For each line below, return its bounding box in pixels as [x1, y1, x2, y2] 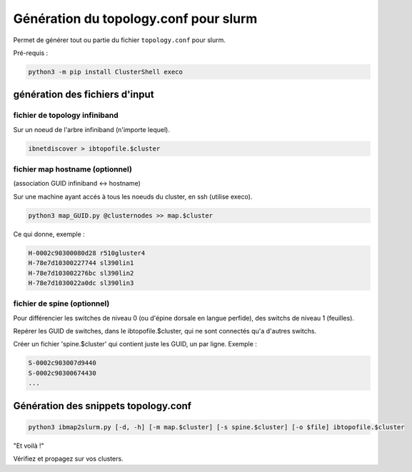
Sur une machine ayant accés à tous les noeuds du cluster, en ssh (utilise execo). [13, 192, 253, 201]
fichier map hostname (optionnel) [13, 164, 132, 174]
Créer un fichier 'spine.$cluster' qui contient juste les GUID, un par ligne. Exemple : [13, 340, 257, 348]
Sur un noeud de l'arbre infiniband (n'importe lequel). [13, 125, 171, 134]
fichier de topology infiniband [13, 111, 119, 121]
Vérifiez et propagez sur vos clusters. [13, 454, 124, 463]
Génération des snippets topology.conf [13, 400, 192, 412]
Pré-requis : [13, 49, 49, 57]
